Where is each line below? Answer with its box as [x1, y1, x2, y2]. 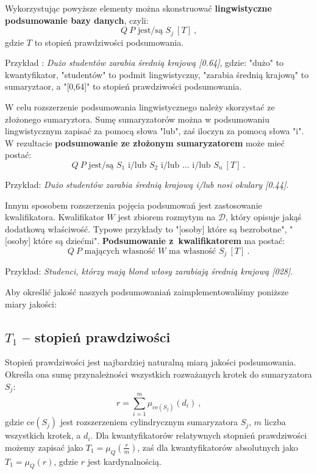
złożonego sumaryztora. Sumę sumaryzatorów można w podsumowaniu [5, 112, 270, 125]
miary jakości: [5, 297, 57, 310]
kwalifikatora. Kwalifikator [5, 210, 104, 223]
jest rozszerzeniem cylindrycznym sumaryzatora [60, 415, 238, 428]
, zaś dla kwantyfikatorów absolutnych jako [137, 440, 298, 453]
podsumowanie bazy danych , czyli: [5, 13, 149, 26]
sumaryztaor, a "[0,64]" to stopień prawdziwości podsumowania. [5, 80, 242, 93]
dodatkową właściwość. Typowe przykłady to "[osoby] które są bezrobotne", [5, 222, 287, 235]
